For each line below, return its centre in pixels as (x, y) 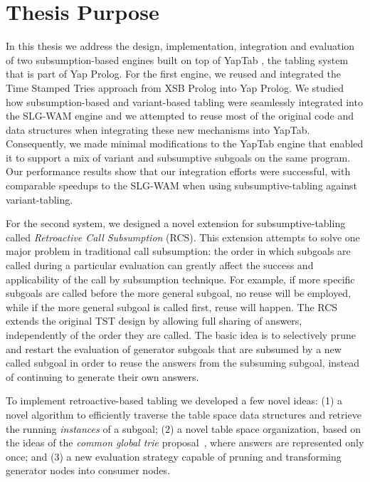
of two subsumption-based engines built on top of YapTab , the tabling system (177, 59)
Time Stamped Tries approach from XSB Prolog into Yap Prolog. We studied (175, 87)
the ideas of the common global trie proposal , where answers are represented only (185, 442)
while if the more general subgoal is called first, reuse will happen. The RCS (172, 307)
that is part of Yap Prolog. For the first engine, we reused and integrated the (174, 74)
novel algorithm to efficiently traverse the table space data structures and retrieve (184, 414)
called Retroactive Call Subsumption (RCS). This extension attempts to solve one (183, 237)
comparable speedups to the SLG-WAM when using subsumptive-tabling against (181, 185)
